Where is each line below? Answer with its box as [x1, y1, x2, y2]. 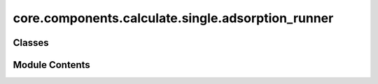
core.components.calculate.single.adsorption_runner [13, 10, 334, 26]
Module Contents [13, 59, 90, 71]
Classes [13, 37, 49, 49]
